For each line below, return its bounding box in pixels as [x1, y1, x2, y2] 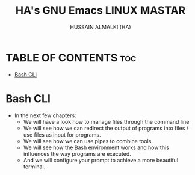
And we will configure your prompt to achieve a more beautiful [23, 156, 179, 164]
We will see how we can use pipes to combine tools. [23, 137, 153, 144]
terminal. [23, 163, 46, 170]
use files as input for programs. [23, 130, 101, 138]
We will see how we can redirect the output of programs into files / [23, 124, 189, 132]
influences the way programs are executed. [23, 150, 132, 157]
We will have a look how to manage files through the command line [23, 118, 190, 125]
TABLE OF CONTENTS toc [5, 51, 137, 64]
